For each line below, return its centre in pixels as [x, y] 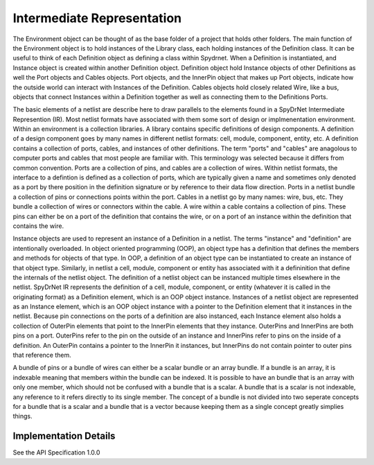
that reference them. [42, 355]
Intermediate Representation [97, 18]
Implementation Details [64, 436]
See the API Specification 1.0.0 [56, 453]
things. [23, 416]
